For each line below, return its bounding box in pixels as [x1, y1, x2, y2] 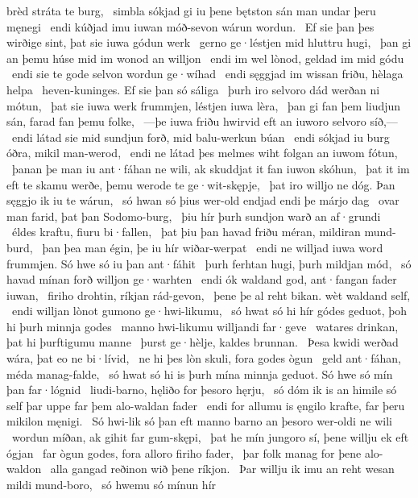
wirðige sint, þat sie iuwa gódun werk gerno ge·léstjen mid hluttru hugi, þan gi [6, 34, 412, 51]
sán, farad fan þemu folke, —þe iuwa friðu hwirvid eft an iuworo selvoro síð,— [6, 113, 398, 130]
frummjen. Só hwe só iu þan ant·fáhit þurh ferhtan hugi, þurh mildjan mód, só [6, 255, 412, 272]
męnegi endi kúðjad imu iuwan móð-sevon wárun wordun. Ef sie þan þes [6, 18, 375, 35]
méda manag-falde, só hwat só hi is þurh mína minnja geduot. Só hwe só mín [6, 365, 393, 382]
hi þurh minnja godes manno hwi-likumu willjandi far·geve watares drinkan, [6, 317, 399, 334]
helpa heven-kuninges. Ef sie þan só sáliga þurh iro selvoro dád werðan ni [6, 81, 380, 98]
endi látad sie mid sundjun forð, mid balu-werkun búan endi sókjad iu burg [11, 128, 390, 145]
